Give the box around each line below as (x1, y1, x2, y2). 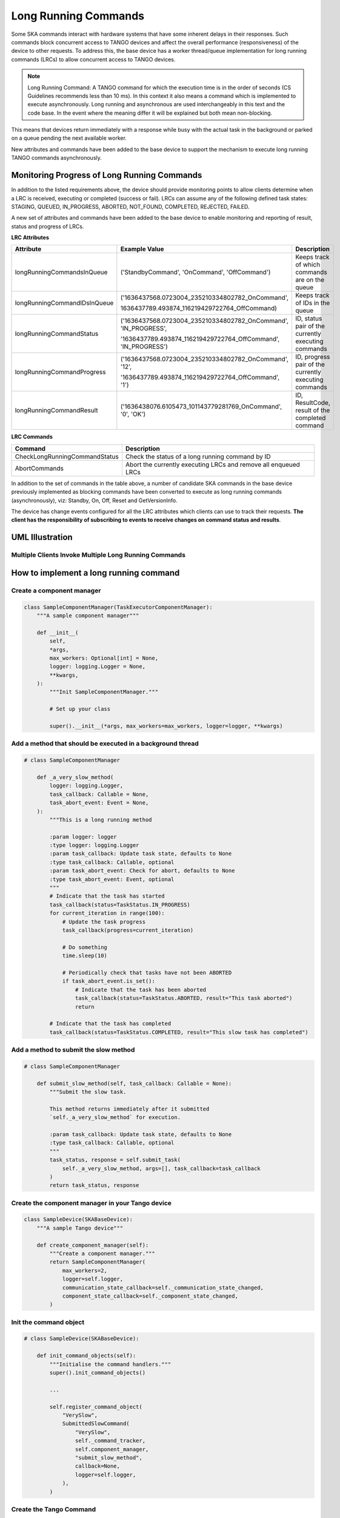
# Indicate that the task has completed (49, 1020, 172, 1027)
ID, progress (295, 353, 330, 361)
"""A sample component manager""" (36, 612, 139, 619)
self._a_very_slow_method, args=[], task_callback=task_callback (62, 1165, 261, 1172)
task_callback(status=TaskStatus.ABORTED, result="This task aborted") (75, 995, 293, 1002)
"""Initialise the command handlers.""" (49, 1361, 172, 1367)
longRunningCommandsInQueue (15, 268, 108, 276)
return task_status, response (49, 1182, 139, 1189)
